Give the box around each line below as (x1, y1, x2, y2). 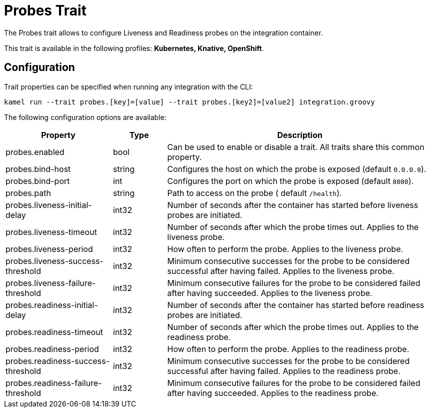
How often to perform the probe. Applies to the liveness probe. (167, 243, 403, 254)
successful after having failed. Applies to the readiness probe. (167, 365, 400, 376)
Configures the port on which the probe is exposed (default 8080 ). (167, 175, 414, 186)
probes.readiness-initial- (5, 299, 98, 310)
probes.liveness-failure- (5, 277, 96, 288)
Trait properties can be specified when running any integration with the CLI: (4, 82, 253, 91)
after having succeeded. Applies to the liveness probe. (167, 287, 372, 298)
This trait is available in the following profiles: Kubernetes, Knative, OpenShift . (4, 43, 264, 52)
